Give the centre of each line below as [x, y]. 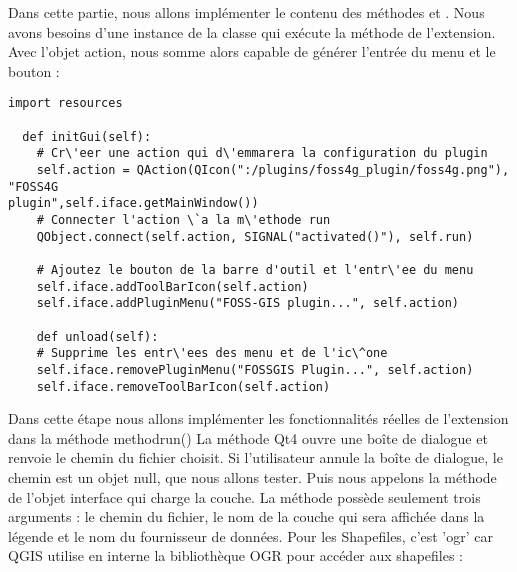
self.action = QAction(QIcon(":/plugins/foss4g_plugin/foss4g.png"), [273, 170]
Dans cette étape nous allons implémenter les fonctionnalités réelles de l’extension [258, 418]
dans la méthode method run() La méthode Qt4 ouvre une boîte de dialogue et [248, 437]
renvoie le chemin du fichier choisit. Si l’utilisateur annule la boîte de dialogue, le [255, 457]
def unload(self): [97, 336]
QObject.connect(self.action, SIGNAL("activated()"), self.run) [255, 236]
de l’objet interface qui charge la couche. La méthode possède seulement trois [244, 496]
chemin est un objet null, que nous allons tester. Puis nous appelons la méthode [252, 476]
